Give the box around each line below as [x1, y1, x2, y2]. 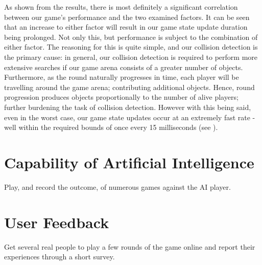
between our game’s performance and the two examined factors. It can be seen [4, 11, 250, 22]
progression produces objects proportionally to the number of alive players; [4, 92, 239, 102]
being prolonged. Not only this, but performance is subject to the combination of [4, 31, 258, 42]
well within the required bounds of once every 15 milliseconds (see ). [4, 122, 218, 132]
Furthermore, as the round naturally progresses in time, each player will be [4, 72, 239, 82]
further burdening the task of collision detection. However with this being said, [4, 101, 251, 112]
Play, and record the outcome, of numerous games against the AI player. [4, 181, 231, 192]
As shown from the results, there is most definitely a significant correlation [4, 2, 238, 12]
